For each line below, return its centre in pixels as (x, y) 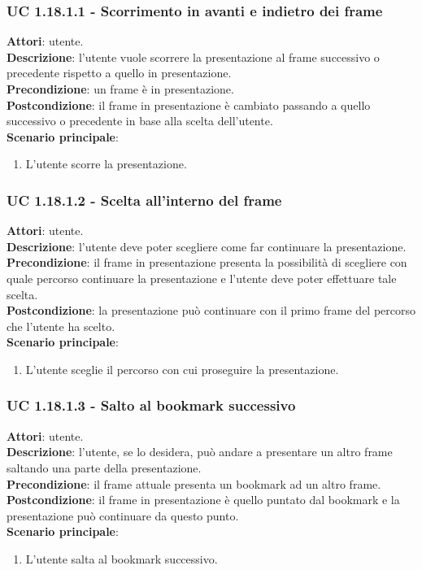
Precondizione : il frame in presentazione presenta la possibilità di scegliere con (207, 262)
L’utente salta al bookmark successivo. (122, 558)
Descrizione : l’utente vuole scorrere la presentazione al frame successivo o (193, 57)
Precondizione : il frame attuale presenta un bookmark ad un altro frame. (194, 483)
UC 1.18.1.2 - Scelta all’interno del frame (144, 200)
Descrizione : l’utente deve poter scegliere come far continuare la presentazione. (207, 246)
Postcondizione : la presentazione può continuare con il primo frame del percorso (211, 310)
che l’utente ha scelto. (61, 326)
